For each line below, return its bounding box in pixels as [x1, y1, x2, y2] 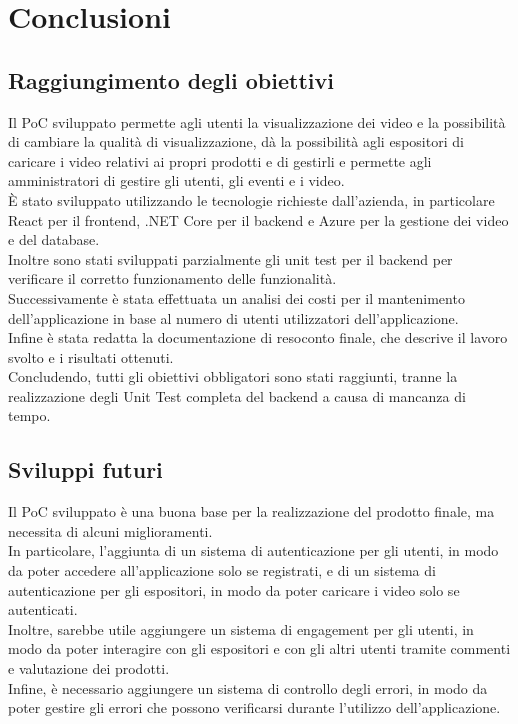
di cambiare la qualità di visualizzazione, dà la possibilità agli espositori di [8, 131, 464, 152]
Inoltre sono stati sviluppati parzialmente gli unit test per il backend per [8, 248, 453, 269]
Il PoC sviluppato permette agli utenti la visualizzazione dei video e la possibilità [8, 111, 506, 132]
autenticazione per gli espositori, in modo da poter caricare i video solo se [8, 579, 460, 600]
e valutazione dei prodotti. [8, 658, 170, 679]
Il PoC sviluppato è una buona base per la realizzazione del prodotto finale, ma [8, 501, 495, 522]
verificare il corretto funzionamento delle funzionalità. [8, 268, 337, 289]
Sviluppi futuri [8, 454, 163, 485]
